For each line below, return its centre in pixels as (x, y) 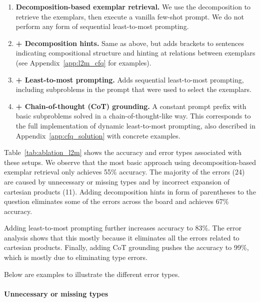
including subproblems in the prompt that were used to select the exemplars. (133, 89)
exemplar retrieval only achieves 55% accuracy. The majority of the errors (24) (124, 172)
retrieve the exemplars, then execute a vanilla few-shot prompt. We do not (130, 16)
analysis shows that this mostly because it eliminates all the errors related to (122, 237)
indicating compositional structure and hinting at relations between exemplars (135, 53)
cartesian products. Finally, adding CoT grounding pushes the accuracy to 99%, (126, 247)
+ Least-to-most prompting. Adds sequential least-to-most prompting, (130, 79)
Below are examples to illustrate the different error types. (92, 274)
